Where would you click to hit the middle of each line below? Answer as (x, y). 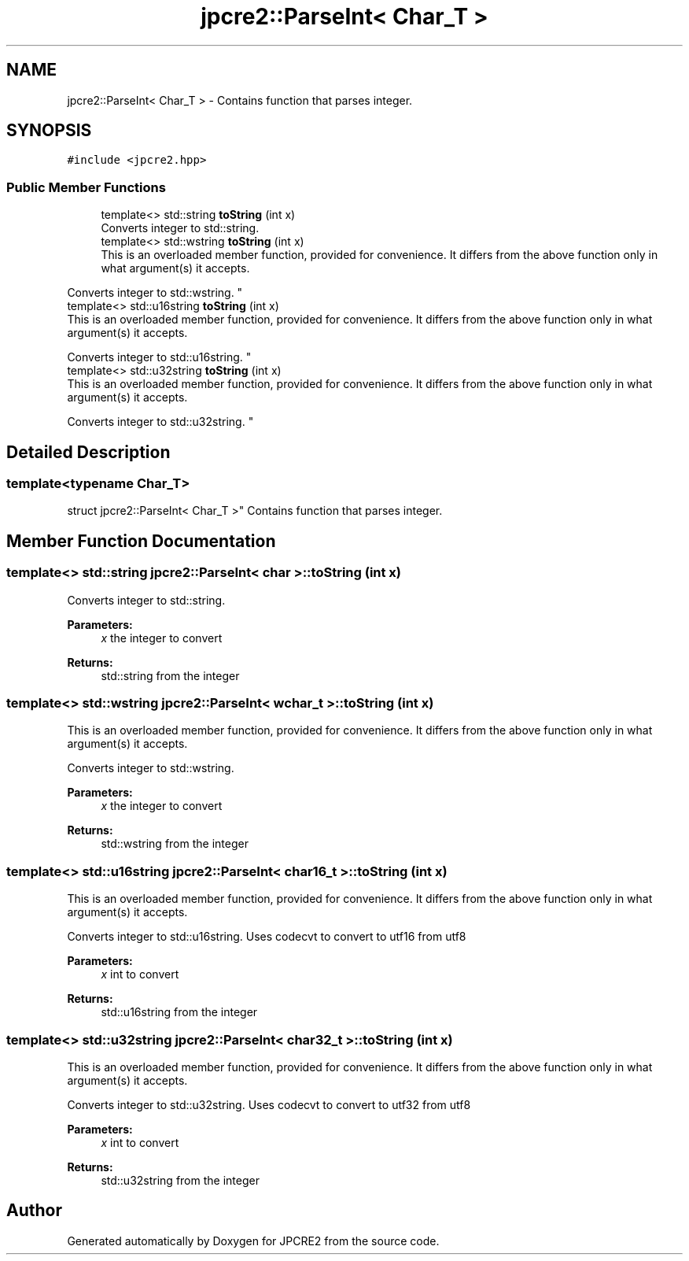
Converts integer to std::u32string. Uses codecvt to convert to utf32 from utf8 (269, 1104)
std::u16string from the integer (179, 1012)
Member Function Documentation (141, 541)
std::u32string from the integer (180, 1180)
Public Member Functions (86, 187)
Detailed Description (88, 452)
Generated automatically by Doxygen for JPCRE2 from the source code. (253, 1241)
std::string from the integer (170, 675)
